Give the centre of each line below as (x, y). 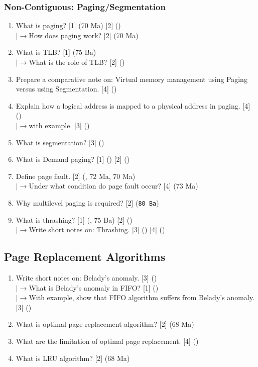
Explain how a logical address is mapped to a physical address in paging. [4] (133, 105)
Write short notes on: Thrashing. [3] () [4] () (97, 230)
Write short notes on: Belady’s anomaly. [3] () (86, 277)
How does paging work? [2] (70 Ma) (84, 35)
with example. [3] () (59, 125)
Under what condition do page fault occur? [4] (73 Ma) (113, 186)
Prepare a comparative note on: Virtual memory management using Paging (132, 79)
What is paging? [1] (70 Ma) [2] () (68, 25)
